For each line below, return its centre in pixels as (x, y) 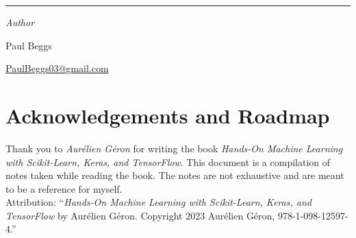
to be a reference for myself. (64, 188)
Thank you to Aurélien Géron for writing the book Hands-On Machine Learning (174, 148)
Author (20, 22)
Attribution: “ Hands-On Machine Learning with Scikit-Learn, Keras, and (158, 202)
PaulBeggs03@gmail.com (57, 68)
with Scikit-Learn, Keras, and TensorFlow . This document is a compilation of (168, 162)
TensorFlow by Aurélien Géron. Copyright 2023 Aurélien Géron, (140, 215)
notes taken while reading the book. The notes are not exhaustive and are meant (175, 175)
